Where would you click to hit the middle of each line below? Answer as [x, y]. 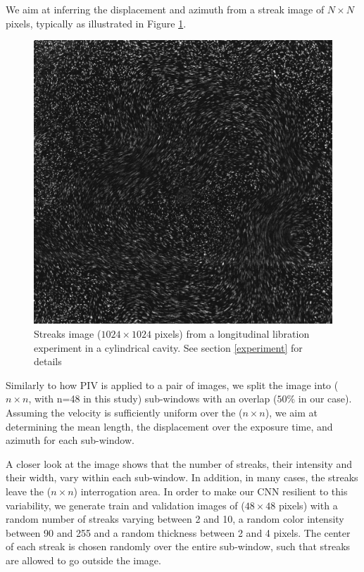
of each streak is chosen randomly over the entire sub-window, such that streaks [178, 546]
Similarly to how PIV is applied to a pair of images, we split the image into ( [172, 384]
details [48, 361]
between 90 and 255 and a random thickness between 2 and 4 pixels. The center [178, 532]
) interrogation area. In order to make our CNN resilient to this [211, 491]
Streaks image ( [68, 334]
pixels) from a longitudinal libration [232, 334]
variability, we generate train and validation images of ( [125, 505]
